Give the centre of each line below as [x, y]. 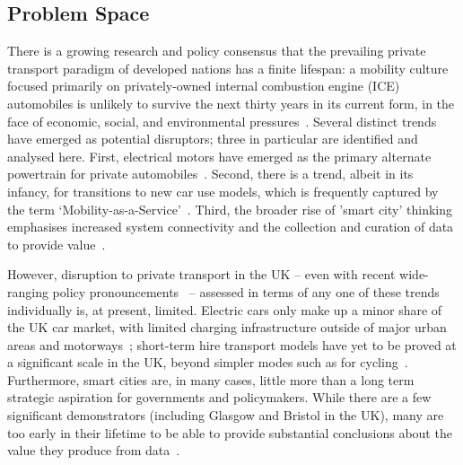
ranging [28, 291]
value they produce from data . [94, 450]
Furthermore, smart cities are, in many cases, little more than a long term [211, 379]
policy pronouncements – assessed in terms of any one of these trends [246, 291]
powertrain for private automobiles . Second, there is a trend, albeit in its [210, 174]
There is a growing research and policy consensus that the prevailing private [217, 51]
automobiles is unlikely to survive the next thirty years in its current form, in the [231, 103]
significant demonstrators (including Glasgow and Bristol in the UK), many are [226, 415]
